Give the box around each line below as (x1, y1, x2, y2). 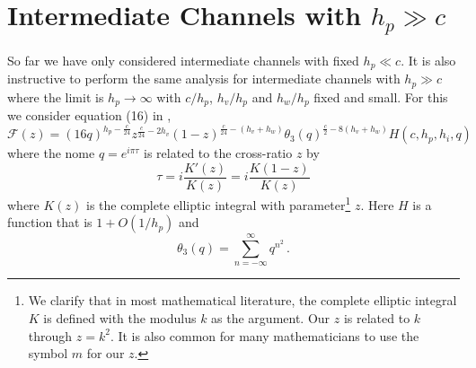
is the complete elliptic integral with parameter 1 (86, 192, 351, 214)
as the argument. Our (211, 308, 331, 327)
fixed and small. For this (313, 87, 448, 106)
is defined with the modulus (43, 308, 197, 327)
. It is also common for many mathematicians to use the (110, 326, 419, 345)
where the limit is (7, 87, 104, 106)
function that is (7, 213, 93, 232)
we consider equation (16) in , (7, 106, 172, 125)
